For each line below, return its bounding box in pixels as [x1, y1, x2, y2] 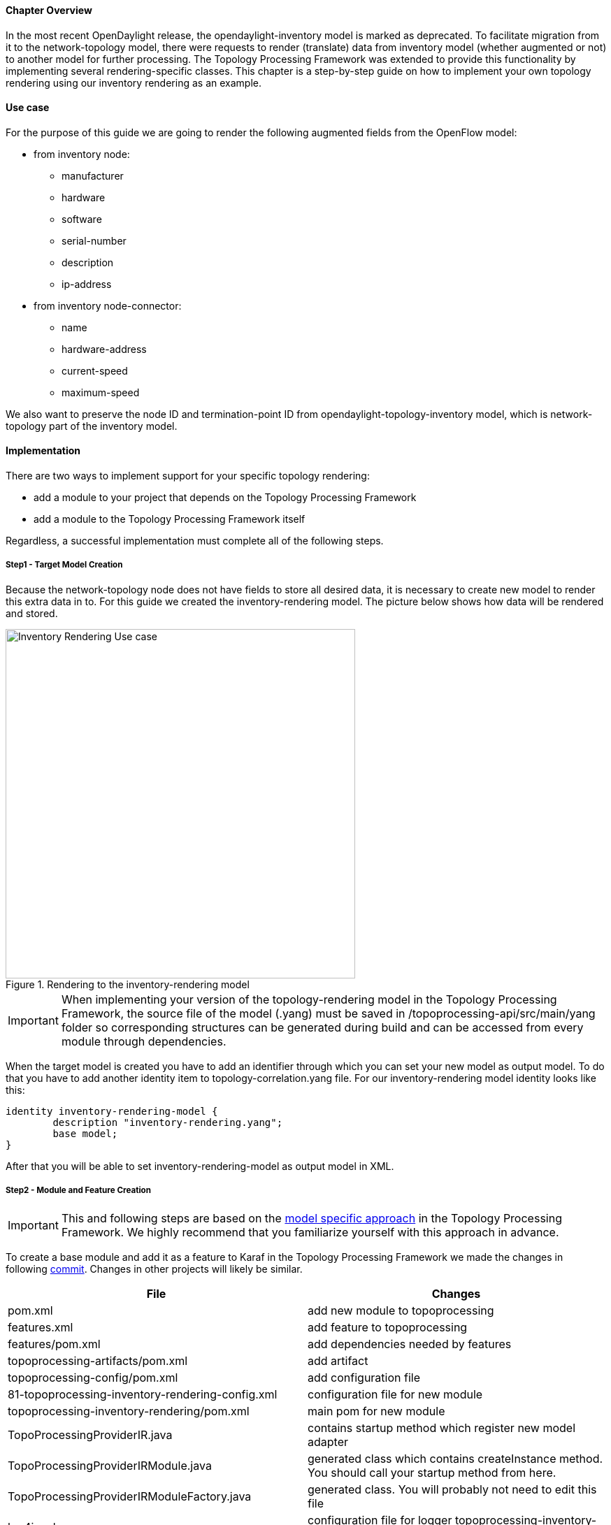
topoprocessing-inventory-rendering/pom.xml [8, 1403, 250, 1418]
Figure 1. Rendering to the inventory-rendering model [6, 978, 250, 990]
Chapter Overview [6, 4, 92, 16]
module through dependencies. [61, 1034, 227, 1048]
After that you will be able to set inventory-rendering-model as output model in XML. [6, 1159, 394, 1172]
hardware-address [62, 342, 147, 355]
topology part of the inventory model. [6, 419, 178, 432]
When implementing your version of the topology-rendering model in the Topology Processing [61, 992, 557, 1006]
